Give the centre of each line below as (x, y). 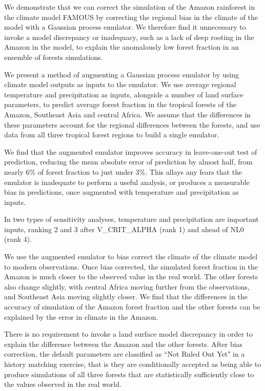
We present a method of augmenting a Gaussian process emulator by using (121, 74)
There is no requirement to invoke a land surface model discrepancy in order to (129, 334)
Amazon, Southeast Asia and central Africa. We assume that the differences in (128, 114)
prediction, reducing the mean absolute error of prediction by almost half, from (128, 162)
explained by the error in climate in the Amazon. (81, 316)
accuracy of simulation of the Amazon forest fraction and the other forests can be (132, 307)
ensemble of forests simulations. (54, 57)
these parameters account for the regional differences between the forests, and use (132, 124)
